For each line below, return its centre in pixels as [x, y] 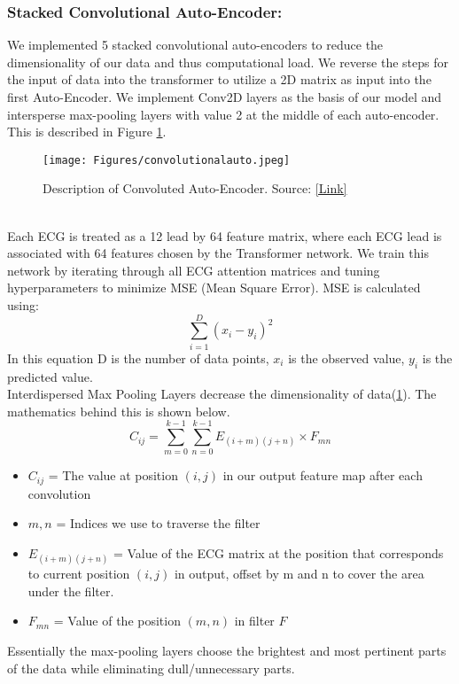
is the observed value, [346, 358]
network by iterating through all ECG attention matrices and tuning [194, 270]
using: [23, 305]
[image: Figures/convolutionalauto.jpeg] [167, 160]
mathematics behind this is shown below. [119, 411]
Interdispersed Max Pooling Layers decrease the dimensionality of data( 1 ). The [222, 394]
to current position [79, 574]
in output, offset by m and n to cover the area [299, 574]
